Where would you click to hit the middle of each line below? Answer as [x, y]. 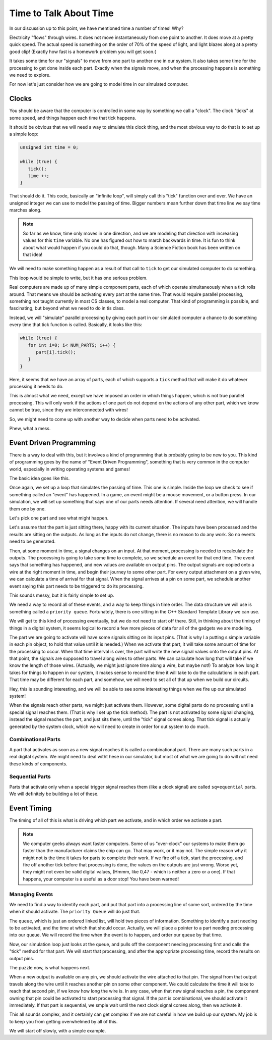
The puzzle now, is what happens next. [50, 967]
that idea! [33, 254]
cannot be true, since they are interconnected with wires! [69, 410]
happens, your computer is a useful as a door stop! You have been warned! [101, 879]
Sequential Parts [30, 776]
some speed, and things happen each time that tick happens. [73, 118]
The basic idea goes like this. [40, 478]
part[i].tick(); [56, 352]
